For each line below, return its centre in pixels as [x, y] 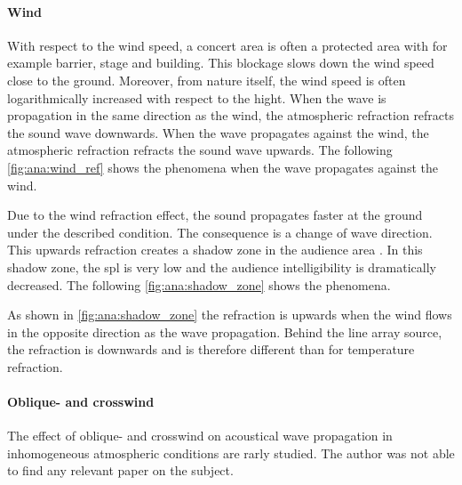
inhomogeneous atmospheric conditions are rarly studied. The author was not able [231, 453]
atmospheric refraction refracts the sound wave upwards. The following [200, 150]
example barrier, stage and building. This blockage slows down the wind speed [221, 63]
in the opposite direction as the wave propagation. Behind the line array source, [225, 331]
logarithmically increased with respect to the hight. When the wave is [197, 97]
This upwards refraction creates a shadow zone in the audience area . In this [215, 250]
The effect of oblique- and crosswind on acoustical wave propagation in [200, 436]
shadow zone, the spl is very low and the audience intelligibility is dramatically [222, 267]
